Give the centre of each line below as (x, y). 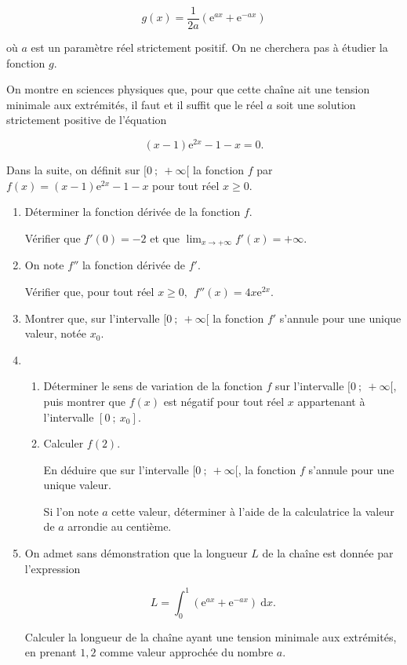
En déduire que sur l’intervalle (116, 469)
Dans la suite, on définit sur (73, 170)
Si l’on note (71, 511)
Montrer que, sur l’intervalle (92, 318)
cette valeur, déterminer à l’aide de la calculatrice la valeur (253, 511)
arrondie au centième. (120, 526)
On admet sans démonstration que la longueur (136, 553)
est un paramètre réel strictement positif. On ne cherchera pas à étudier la (209, 47)
